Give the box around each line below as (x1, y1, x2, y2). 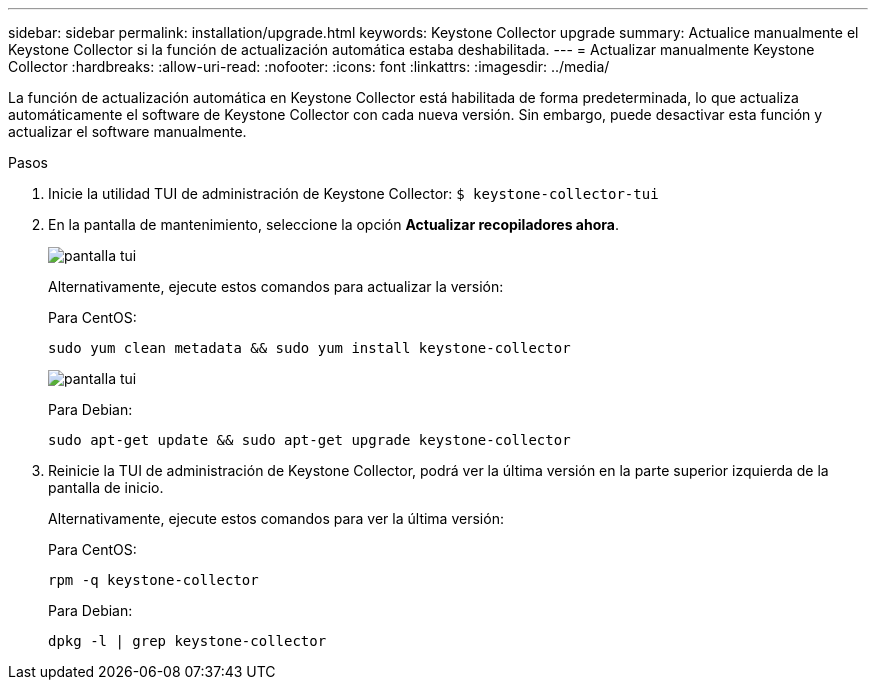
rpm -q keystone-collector (48, 572, 259, 588)
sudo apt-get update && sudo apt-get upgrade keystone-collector (48, 432, 571, 448)
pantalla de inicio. (48, 479, 164, 496)
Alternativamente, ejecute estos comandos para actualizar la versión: (48, 278, 504, 295)
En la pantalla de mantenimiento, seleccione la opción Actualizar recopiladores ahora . (48, 216, 619, 233)
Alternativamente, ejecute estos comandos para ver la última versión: (48, 510, 504, 527)
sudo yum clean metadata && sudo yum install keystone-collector (48, 340, 571, 356)
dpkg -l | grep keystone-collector (48, 633, 327, 649)
